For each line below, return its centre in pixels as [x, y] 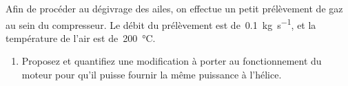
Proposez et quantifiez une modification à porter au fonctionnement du [172, 61]
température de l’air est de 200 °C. [81, 37]
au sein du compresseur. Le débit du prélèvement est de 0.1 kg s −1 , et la [161, 23]
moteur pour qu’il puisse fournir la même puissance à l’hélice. [152, 75]
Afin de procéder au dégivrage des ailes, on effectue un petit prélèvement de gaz [174, 8]
